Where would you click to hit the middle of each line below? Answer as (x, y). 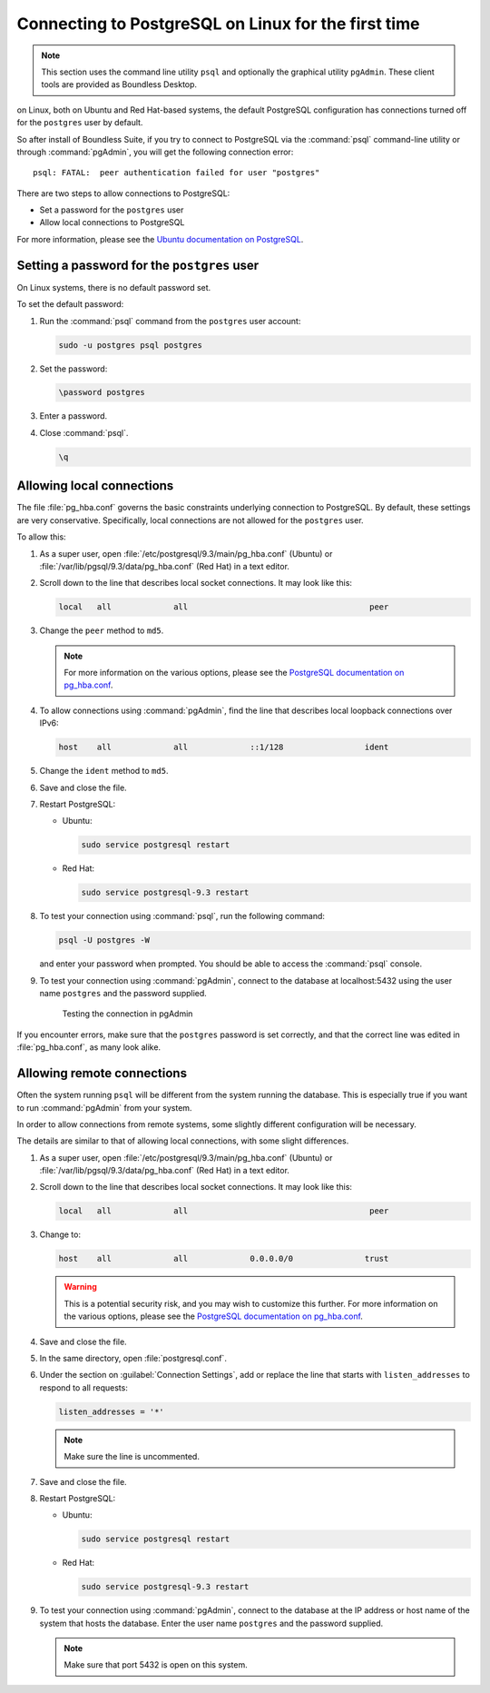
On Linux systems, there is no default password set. (114, 287)
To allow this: (42, 537)
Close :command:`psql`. (84, 432)
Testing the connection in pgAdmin (127, 1014)
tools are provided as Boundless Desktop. (119, 84)
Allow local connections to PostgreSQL (112, 223)
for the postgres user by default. (80, 123)
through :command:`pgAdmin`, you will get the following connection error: (155, 152)
